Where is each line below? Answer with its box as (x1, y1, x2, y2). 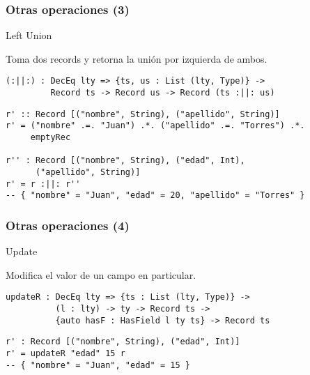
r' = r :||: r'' (6, 178, 81, 189)
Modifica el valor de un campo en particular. (6, 267, 196, 282)
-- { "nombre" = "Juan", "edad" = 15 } (6, 360, 190, 370)
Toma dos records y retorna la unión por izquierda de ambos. (6, 51, 268, 66)
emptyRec (30, 132, 71, 143)
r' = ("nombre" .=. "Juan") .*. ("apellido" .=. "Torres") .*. (6, 121, 305, 131)
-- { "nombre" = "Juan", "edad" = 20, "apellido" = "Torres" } (6, 190, 305, 201)
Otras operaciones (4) (6, 216, 130, 234)
